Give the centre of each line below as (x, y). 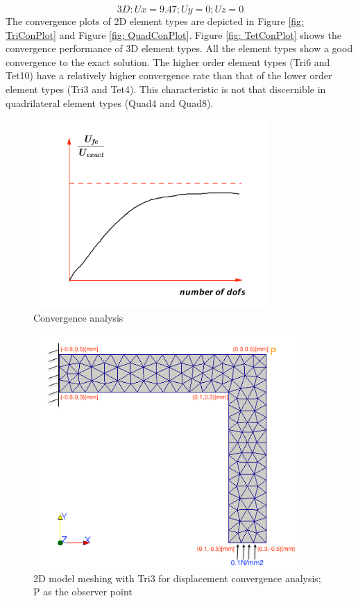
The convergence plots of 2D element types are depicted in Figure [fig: (155, 21)
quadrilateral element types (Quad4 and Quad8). (110, 102)
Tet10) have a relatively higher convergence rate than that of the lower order (169, 75)
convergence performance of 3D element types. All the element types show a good (179, 48)
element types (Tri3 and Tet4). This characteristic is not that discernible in (166, 89)
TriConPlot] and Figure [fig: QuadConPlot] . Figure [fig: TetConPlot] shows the (173, 34)
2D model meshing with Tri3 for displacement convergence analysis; (177, 578)
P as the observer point (83, 592)
